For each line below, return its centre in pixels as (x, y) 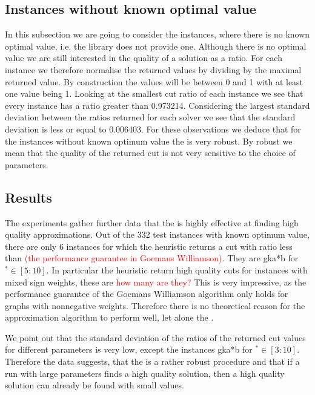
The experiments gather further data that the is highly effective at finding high (152, 222)
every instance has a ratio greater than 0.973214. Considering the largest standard (157, 105)
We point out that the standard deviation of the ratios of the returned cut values (155, 337)
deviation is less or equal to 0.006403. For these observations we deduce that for (153, 129)
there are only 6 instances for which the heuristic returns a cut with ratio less (149, 246)
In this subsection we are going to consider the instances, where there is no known (157, 34)
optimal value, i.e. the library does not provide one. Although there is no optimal (156, 46)
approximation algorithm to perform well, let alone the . (109, 317)
